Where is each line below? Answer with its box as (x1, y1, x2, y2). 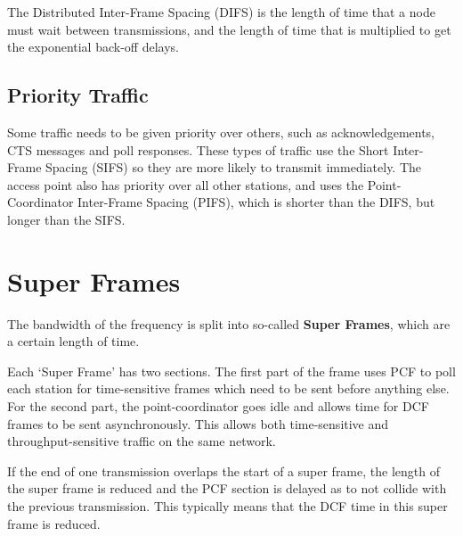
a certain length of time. (7, 332, 140, 350)
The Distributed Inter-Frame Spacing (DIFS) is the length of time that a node (7, 3, 435, 21)
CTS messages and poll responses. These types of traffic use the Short (7, 140, 389, 159)
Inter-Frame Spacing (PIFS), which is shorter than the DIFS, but (77, 193, 435, 211)
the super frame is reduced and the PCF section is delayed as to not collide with (7, 479, 447, 498)
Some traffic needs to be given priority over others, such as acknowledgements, (7, 122, 435, 141)
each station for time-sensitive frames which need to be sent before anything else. (7, 379, 450, 398)
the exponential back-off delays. (7, 37, 179, 56)
